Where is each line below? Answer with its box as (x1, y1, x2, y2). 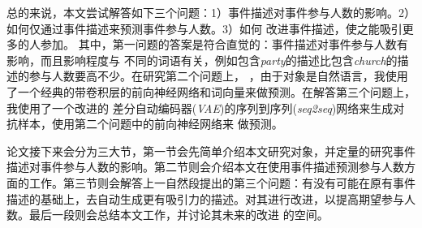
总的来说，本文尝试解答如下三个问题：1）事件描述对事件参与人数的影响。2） (6, 4, 416, 20)
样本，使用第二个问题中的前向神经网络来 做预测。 (17, 115, 283, 132)
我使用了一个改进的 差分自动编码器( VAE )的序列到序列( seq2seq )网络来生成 (6, 99, 394, 116)
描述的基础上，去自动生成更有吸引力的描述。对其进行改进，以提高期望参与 (6, 190, 404, 207)
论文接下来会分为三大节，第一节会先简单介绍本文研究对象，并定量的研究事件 (6, 142, 416, 159)
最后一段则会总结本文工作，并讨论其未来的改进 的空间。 (28, 206, 329, 223)
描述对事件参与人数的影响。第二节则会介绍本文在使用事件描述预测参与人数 (6, 158, 404, 175)
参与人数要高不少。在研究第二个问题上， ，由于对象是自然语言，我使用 (28, 67, 408, 84)
